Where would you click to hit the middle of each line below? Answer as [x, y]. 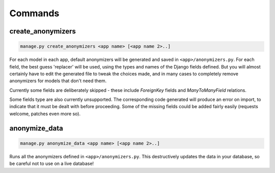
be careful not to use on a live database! [52, 164]
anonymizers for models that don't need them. [58, 81]
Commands [34, 13]
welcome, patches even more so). [45, 114]
